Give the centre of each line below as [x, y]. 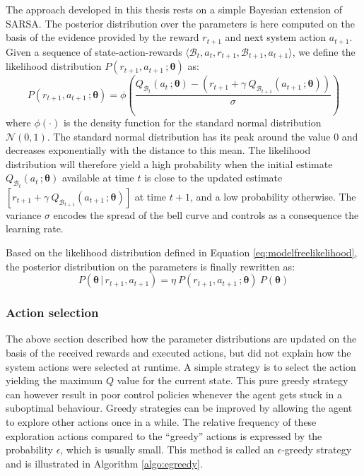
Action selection [52, 313]
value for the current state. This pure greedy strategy [233, 380]
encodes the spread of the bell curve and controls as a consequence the [206, 214]
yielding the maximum [54, 380]
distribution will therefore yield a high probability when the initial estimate [169, 163]
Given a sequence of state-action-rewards [94, 51]
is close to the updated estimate [213, 178]
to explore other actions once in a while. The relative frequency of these [161, 422]
